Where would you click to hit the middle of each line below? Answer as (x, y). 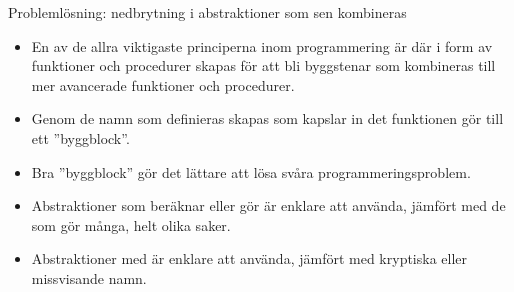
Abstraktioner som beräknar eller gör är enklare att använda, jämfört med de (268, 205)
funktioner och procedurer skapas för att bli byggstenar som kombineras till (263, 65)
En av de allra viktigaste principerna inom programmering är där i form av (262, 45)
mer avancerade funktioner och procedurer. (163, 84)
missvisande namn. (89, 277)
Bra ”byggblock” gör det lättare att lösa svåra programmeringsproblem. (251, 171)
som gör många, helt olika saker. (131, 224)
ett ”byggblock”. (80, 137)
